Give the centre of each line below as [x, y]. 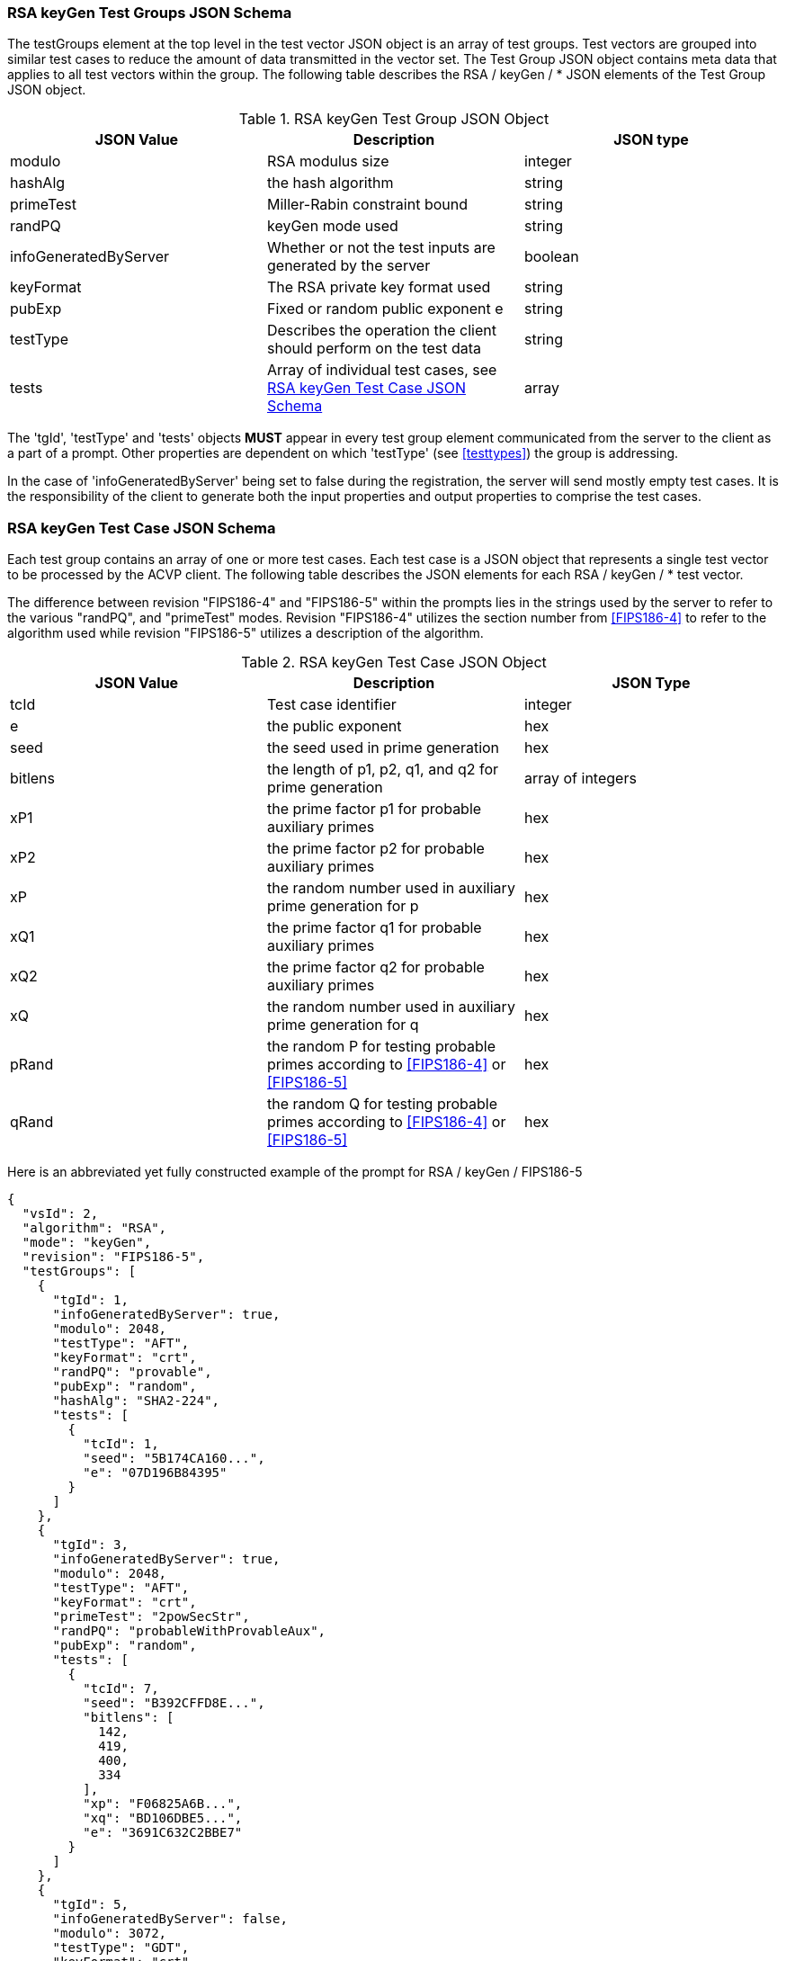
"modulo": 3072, [110, 1934]
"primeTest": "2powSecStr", [151, 1617]
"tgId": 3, [90, 1545]
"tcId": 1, [121, 1444]
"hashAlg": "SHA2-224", [136, 1401]
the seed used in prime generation [383, 748]
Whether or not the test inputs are [381, 248]
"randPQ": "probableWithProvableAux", [189, 1631]
